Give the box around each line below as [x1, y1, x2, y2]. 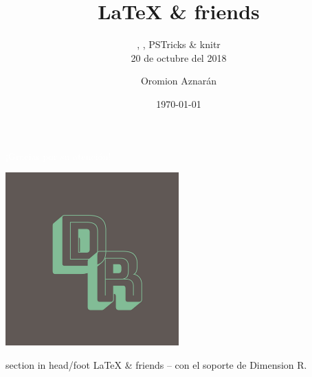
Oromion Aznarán [140, 73, 217, 88]
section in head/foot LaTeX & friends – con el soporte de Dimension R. [5, 357, 307, 372]
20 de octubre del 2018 [131, 50, 227, 65]
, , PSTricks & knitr [137, 37, 221, 52]
